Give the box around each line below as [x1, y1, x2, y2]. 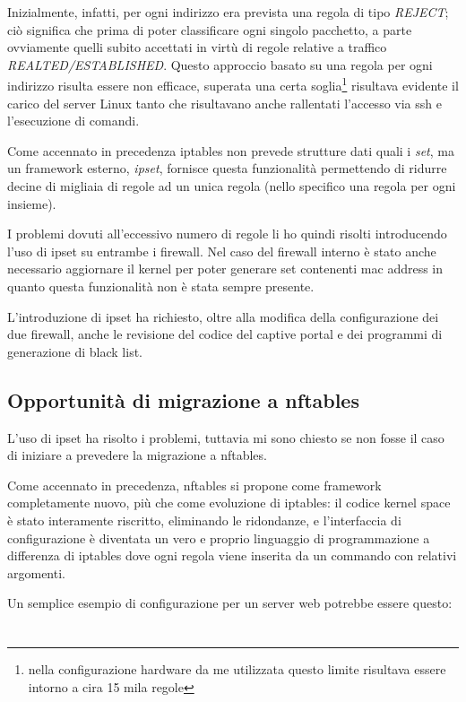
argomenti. [7, 563, 65, 582]
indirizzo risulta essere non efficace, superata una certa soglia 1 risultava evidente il [7, 74, 459, 95]
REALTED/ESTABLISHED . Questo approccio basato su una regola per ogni [7, 55, 433, 74]
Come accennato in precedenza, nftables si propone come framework [7, 475, 382, 494]
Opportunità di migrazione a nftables [7, 386, 359, 413]
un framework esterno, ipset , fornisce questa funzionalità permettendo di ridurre [7, 159, 447, 178]
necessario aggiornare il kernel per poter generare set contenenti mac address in [7, 259, 444, 278]
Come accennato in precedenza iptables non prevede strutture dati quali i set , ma [7, 141, 454, 160]
